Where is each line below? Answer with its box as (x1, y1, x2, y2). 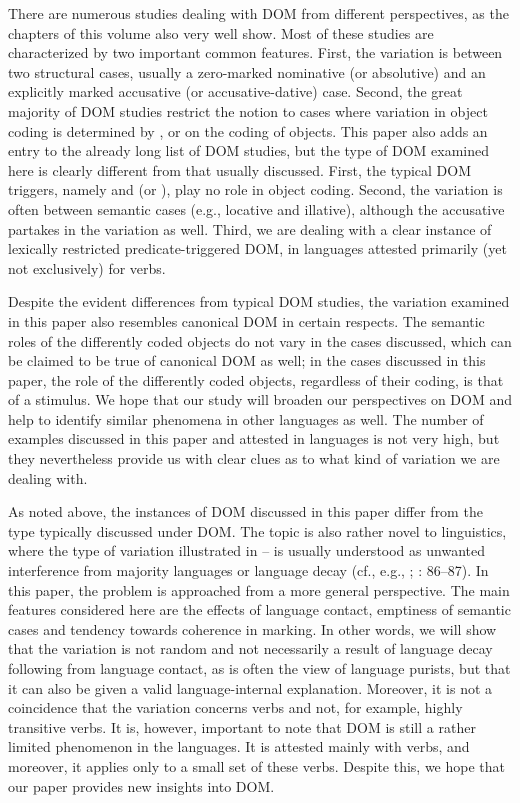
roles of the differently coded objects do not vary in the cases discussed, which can (8, 330, 512, 351)
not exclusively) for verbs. (8, 257, 166, 278)
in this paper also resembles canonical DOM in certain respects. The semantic (8, 310, 485, 331)
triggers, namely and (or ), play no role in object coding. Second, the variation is (8, 179, 503, 200)
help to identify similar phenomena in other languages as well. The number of (8, 408, 484, 429)
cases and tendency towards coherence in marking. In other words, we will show (8, 618, 497, 639)
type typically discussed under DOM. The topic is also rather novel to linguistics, (8, 520, 507, 541)
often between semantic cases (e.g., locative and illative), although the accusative (8, 198, 505, 219)
